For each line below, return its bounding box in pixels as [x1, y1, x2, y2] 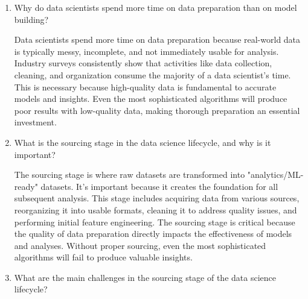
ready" [14, 180, 38, 192]
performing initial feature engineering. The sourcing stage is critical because [14, 215, 295, 228]
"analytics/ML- [247, 168, 304, 181]
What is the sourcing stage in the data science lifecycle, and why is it [14, 136, 271, 148]
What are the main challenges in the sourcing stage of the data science [14, 271, 276, 283]
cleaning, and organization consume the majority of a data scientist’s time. [14, 68, 291, 81]
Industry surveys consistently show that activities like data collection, [14, 57, 272, 69]
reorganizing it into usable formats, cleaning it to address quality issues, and [14, 203, 297, 216]
